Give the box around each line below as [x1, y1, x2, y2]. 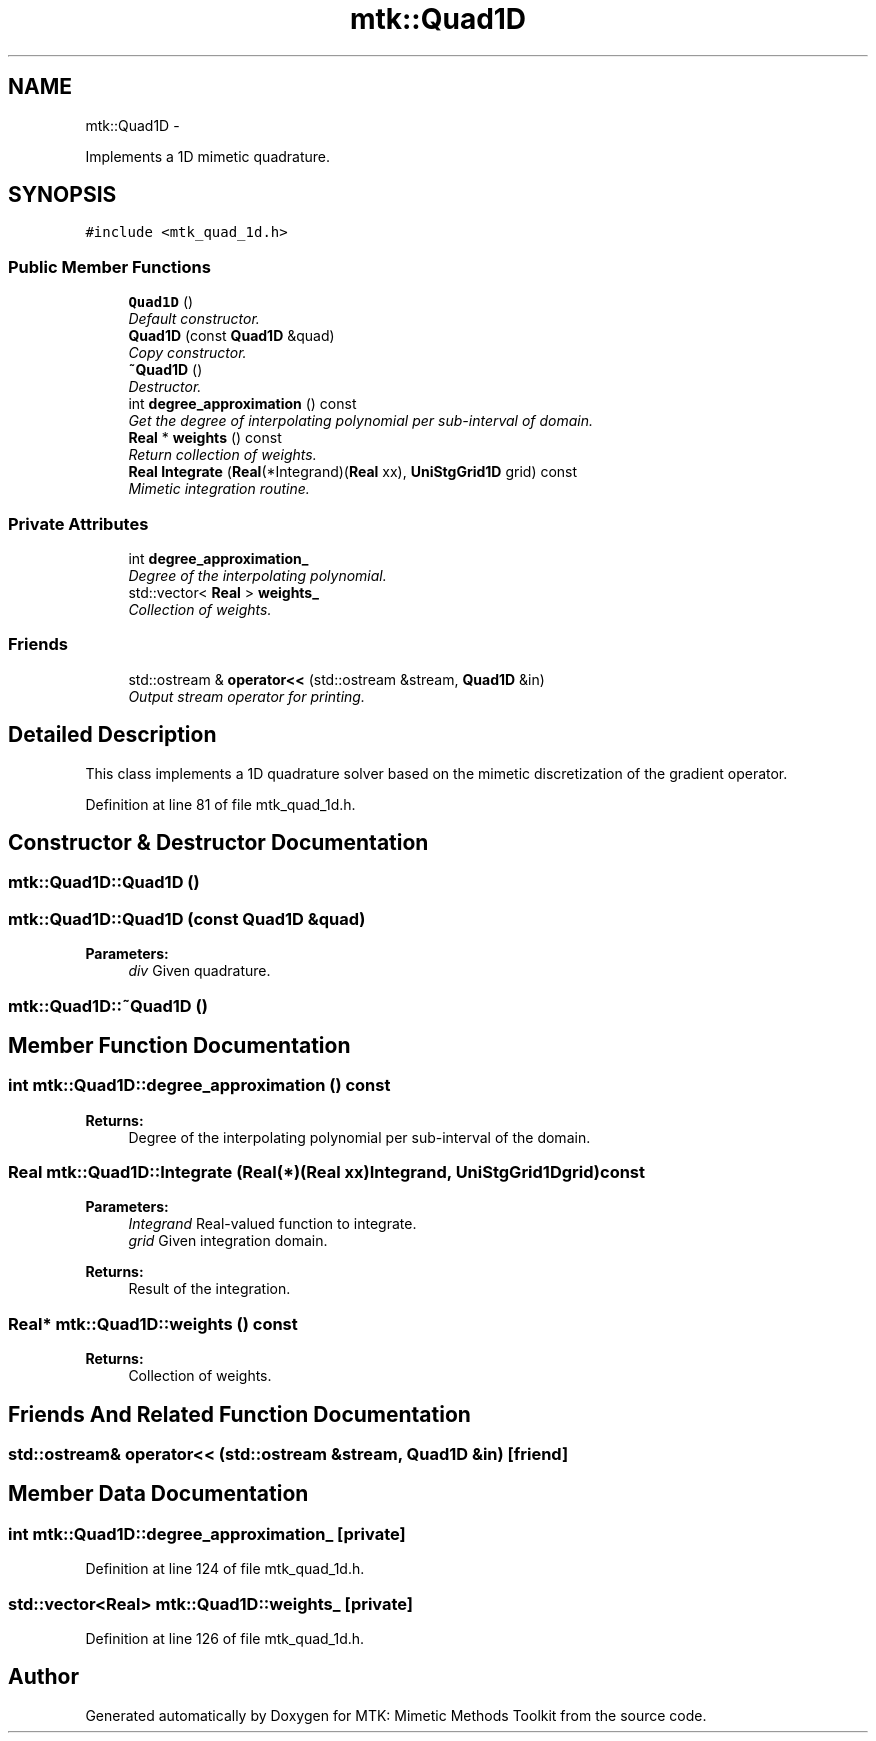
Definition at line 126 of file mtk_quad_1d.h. [85, 1630, 365, 1648]
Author [8, 1664, 79, 1690]
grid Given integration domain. [128, 1232, 328, 1250]
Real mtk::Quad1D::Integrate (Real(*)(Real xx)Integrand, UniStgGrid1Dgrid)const [8, 1162, 646, 1183]
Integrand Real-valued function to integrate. [128, 1215, 417, 1233]
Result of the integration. [128, 1280, 291, 1298]
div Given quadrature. [128, 962, 271, 980]
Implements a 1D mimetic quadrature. [85, 147, 331, 165]
